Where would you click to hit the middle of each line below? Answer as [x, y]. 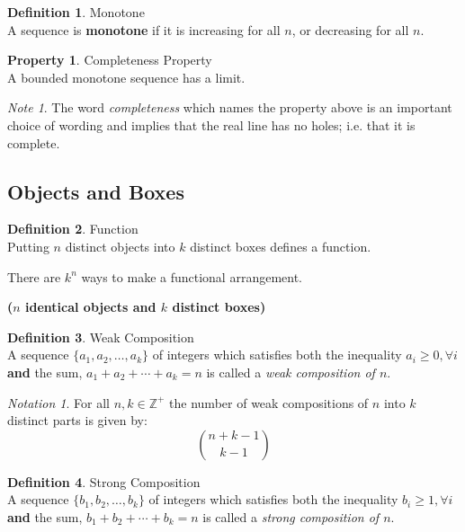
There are [34, 276]
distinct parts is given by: [77, 420]
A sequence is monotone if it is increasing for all [144, 29]
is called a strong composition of [291, 516]
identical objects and [91, 307]
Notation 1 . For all [58, 402]
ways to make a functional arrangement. [192, 276]
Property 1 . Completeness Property [110, 60]
